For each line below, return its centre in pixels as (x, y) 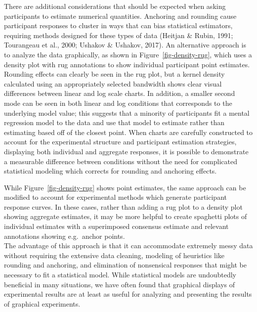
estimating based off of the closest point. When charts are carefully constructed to (128, 132)
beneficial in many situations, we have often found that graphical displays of (120, 284)
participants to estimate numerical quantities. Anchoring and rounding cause (120, 16)
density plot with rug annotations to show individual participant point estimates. (127, 64)
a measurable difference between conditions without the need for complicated (121, 161)
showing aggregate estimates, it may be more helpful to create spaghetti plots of (126, 216)
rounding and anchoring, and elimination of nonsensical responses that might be (125, 265)
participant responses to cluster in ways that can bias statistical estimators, (118, 25)
